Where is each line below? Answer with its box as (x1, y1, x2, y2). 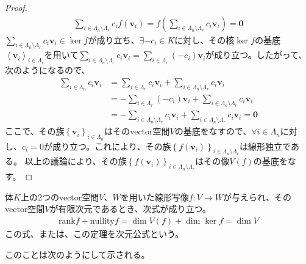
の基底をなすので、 (174, 125, 252, 137)
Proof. (5, 1, 27, 13)
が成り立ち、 (88, 33, 140, 46)
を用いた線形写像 (120, 190, 189, 203)
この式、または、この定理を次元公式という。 (5, 227, 184, 240)
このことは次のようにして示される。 (5, 248, 150, 260)
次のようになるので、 (5, 64, 90, 76)
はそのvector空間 (104, 125, 170, 137)
